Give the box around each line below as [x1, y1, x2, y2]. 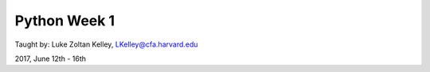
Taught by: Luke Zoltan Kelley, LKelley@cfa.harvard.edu [14, 40, 198, 49]
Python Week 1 [14, 12, 115, 29]
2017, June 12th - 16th [14, 54, 87, 63]
